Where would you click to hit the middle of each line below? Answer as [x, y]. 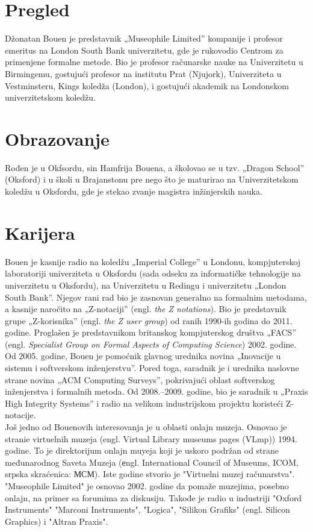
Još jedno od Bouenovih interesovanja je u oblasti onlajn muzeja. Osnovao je [146, 427]
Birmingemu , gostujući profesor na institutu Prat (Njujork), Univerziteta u [143, 73]
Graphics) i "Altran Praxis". [57, 521]
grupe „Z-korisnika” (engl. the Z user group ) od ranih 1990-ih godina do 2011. [149, 320]
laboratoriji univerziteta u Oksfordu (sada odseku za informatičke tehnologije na [153, 273]
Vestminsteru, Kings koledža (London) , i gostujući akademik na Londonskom [147, 85]
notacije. [20, 415]
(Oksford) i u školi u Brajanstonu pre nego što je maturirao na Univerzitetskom [152, 179]
